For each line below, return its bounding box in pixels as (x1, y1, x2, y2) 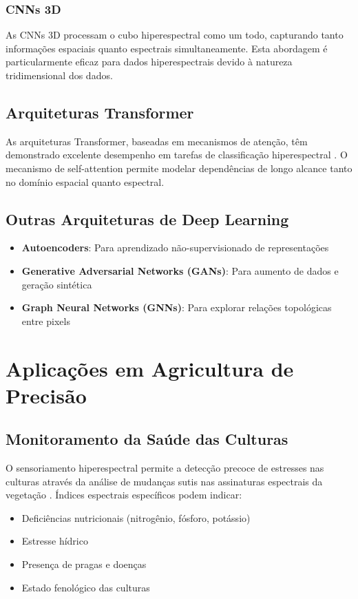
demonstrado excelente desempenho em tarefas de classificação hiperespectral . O (6, 147, 348, 162)
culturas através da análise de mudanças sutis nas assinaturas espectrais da (6, 474, 323, 488)
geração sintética (21, 277, 92, 291)
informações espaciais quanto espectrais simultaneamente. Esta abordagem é (6, 41, 328, 55)
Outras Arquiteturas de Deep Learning (6, 208, 289, 229)
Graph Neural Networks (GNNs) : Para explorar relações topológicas (21, 300, 332, 315)
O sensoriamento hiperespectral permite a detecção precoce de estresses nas (6, 461, 324, 475)
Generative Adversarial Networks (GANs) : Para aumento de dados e (21, 263, 339, 277)
